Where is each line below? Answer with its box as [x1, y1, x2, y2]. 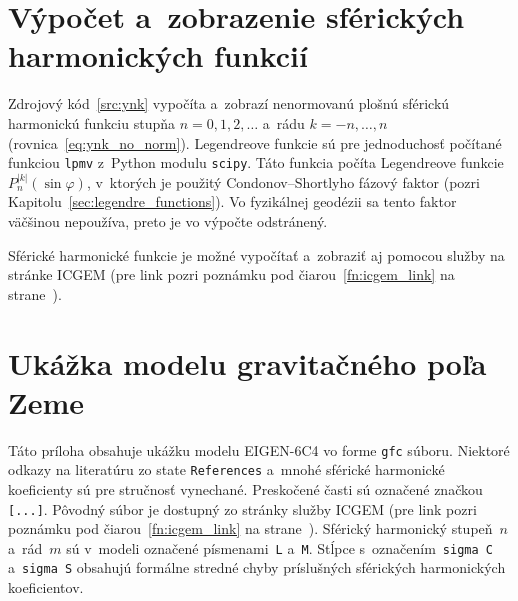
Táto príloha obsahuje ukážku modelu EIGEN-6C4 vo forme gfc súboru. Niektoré [8, 439, 510, 460]
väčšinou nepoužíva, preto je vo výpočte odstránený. [8, 210, 328, 231]
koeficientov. [8, 577, 84, 598]
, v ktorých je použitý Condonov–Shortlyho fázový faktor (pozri [86, 171, 480, 192]
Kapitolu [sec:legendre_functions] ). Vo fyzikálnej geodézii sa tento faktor [8, 191, 457, 212]
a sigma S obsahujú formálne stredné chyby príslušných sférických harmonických [8, 557, 506, 578]
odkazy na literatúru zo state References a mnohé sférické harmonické [8, 459, 445, 480]
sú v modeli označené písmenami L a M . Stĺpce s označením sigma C [66, 537, 493, 558]
